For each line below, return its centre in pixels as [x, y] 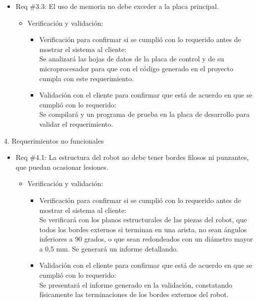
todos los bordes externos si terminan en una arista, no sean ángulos [143, 229]
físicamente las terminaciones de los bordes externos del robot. [134, 294]
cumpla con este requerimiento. [87, 78]
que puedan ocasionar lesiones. [62, 167]
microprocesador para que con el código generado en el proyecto [136, 68]
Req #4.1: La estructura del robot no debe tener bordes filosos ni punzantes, [132, 157]
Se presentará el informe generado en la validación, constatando [136, 284]
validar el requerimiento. [76, 124]
